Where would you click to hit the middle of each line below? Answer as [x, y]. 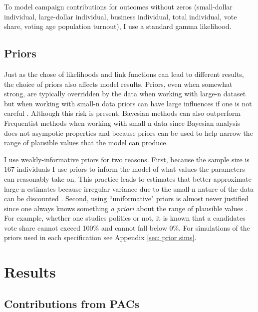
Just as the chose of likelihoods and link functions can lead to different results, [124, 74]
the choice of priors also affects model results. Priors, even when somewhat [118, 84]
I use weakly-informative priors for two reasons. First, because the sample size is [127, 159]
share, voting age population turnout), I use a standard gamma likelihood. [118, 26]
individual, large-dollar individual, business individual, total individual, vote [121, 16]
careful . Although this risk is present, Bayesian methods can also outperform [123, 113]
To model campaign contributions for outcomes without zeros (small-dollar [118, 6]
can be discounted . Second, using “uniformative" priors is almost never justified [127, 198]
